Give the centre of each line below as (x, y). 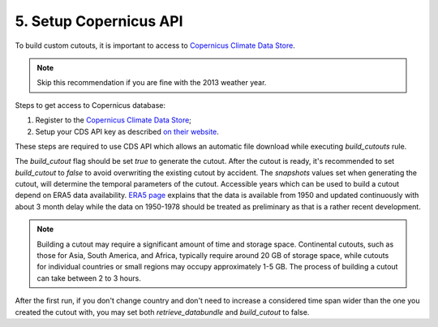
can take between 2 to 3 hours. (89, 278)
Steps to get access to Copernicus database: (90, 105)
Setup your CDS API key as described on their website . (127, 131)
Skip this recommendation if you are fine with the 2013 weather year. (152, 83)
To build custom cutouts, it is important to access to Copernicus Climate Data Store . (155, 45)
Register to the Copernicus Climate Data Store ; (114, 120)
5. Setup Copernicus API (99, 21)
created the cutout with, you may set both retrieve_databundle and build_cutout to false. (162, 312)
